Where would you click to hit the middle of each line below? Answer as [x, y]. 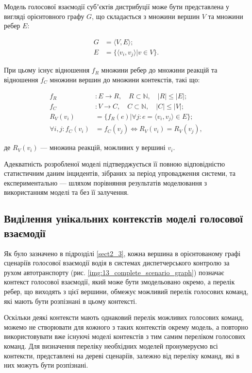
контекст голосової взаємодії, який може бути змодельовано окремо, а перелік [119, 282]
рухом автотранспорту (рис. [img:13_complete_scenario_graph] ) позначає [114, 272]
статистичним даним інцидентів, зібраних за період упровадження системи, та [120, 173]
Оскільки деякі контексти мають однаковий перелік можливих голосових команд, [124, 317]
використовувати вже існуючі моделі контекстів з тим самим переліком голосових [125, 336]
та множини [226, 16]
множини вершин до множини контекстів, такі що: [125, 79]
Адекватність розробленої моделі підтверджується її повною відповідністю [115, 163]
